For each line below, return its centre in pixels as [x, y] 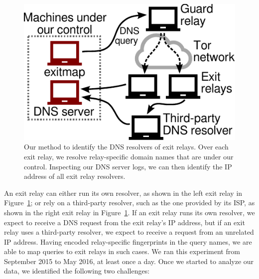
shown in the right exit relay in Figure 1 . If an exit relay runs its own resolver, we [129, 212]
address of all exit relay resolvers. [75, 176]
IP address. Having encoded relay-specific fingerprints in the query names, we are [128, 241]
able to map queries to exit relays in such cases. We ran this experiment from [122, 251]
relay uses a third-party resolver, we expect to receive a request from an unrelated [129, 232]
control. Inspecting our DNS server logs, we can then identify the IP [128, 166]
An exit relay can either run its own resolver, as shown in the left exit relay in [123, 193]
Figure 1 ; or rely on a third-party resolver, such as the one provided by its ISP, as [129, 203]
